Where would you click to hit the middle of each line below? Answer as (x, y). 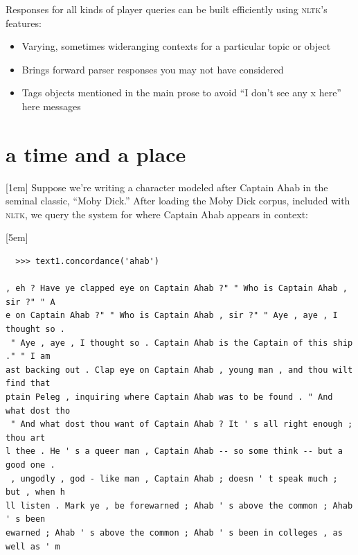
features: (24, 23)
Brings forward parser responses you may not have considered (153, 69)
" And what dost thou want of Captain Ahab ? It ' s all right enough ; (182, 424)
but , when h (35, 492)
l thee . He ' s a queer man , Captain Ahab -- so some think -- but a (174, 451)
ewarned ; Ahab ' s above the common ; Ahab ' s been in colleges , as (174, 532)
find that (28, 384)
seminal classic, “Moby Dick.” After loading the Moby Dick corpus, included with (178, 201)
